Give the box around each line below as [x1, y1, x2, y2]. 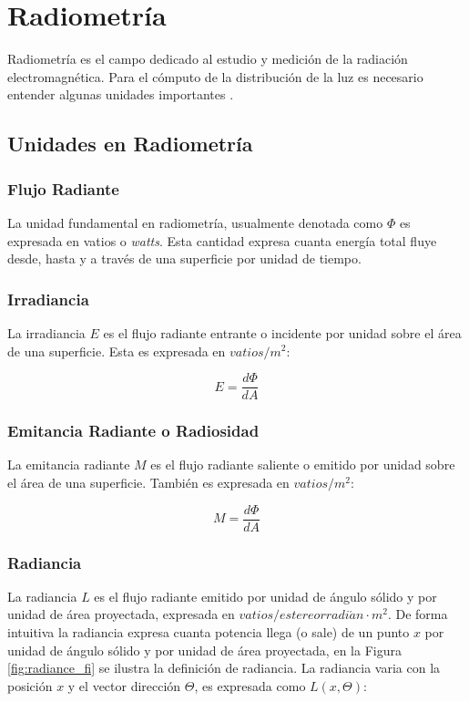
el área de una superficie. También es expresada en [7, 472, 290, 491]
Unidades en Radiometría [7, 129, 253, 158]
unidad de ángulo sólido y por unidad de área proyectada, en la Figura [7, 640, 402, 659]
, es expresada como [194, 676, 306, 695]
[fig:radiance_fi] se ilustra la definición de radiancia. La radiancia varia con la [7, 658, 441, 677]
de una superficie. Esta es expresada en [7, 341, 226, 360]
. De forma [387, 604, 448, 624]
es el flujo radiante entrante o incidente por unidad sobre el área [103, 323, 462, 342]
